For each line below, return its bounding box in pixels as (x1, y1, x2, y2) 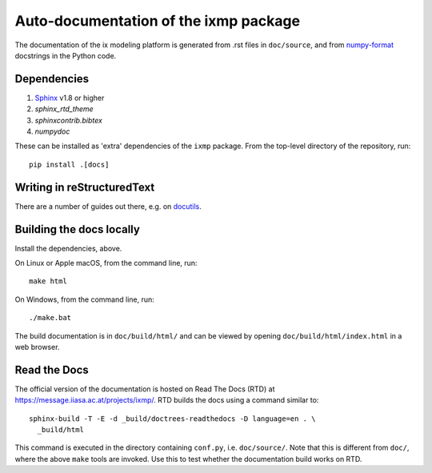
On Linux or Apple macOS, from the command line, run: (14, 259, 198, 267)
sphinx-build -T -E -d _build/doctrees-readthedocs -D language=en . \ (29, 414, 316, 423)
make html (29, 277, 67, 286)
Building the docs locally (14, 222, 140, 236)
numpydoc (34, 126, 70, 136)
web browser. (14, 342, 60, 351)
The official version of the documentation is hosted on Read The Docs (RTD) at (14, 384, 275, 394)
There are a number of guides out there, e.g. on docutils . (14, 201, 202, 211)
